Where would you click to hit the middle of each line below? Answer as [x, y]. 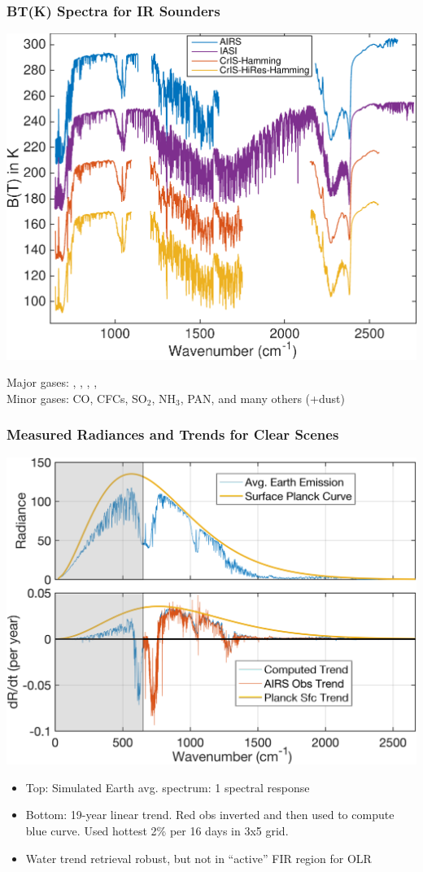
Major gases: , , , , [52, 382]
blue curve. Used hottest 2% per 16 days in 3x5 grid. [157, 830]
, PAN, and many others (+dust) [262, 398]
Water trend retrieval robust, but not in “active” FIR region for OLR [198, 858]
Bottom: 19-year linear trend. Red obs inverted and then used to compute [210, 815]
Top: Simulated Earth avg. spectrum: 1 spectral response [168, 787]
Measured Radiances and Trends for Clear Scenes [173, 434]
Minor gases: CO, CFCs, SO [77, 398]
